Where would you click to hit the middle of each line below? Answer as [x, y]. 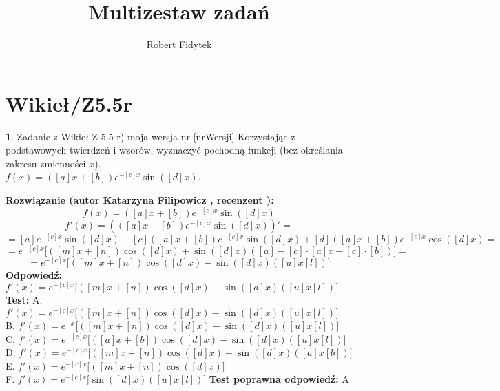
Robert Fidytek [179, 44]
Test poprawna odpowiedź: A [279, 379]
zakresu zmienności [46, 163]
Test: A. [24, 300]
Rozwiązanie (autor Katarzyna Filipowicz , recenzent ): [140, 200]
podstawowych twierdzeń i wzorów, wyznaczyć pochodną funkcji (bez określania [174, 150]
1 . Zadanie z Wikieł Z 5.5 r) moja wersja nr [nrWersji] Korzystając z [150, 136]
